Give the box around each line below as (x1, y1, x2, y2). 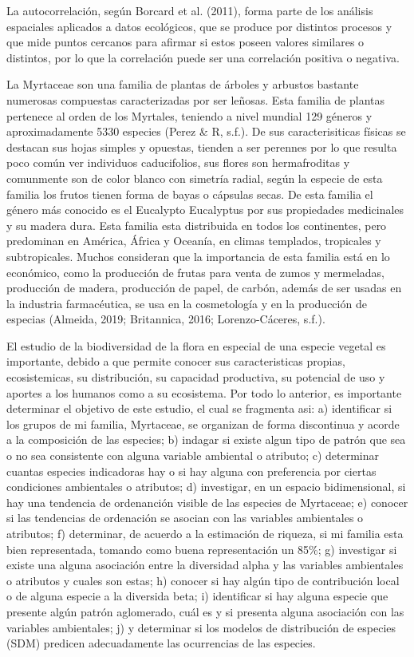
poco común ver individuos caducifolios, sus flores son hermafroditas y (6, 154, 350, 171)
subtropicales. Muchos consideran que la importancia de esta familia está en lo (6, 247, 390, 264)
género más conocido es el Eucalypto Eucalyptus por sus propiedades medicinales (6, 201, 404, 218)
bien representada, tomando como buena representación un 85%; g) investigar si (6, 540, 397, 557)
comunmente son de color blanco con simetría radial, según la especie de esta (6, 169, 383, 186)
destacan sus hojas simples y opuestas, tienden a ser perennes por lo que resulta (6, 138, 397, 155)
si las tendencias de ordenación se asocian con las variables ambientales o (6, 509, 364, 526)
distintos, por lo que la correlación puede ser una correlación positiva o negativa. (6, 49, 400, 65)
